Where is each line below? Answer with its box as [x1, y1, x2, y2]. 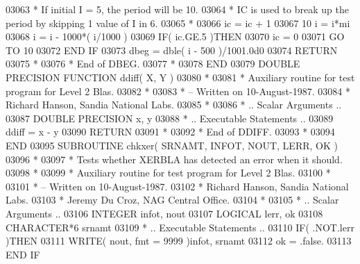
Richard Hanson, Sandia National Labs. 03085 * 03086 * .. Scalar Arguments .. [6, 97, 342, 112]
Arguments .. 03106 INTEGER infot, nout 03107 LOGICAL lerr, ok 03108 [6, 206, 323, 220]
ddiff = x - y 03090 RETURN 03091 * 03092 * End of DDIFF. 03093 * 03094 [6, 124, 335, 139]
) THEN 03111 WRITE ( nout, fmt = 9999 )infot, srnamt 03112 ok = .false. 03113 [6, 233, 352, 248]
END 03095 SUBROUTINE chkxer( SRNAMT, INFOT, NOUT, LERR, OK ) [6, 138, 338, 152]
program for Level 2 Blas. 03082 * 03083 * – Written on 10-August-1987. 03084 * [6, 83, 350, 98]
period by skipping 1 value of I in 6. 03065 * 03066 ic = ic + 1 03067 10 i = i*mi [6, 15, 350, 30]
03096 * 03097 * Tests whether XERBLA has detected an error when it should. [6, 151, 343, 166]
